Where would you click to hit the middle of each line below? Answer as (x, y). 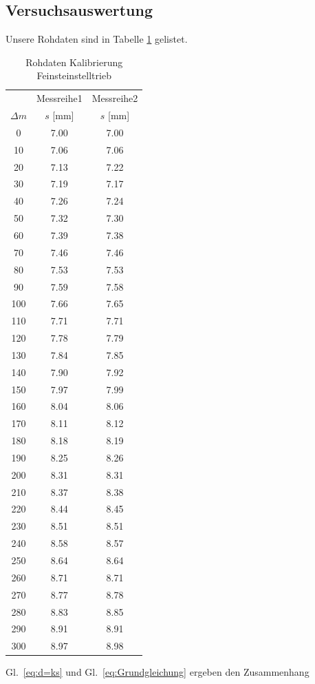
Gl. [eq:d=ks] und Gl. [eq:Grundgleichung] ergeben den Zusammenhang (157, 672)
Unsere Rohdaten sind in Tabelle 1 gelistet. (97, 39)
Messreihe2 (115, 98)
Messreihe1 (59, 98)
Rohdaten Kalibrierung (74, 62)
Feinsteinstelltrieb (74, 75)
